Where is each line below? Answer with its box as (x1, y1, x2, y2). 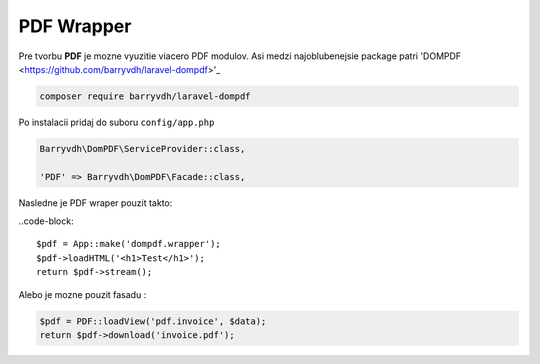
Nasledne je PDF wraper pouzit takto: (18, 196, 173, 209)
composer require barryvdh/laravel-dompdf (39, 90, 251, 102)
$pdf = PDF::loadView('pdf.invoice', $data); (39, 315, 267, 327)
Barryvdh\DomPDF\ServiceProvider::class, (39, 143, 246, 154)
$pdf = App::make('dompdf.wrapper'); (36, 238, 222, 250)
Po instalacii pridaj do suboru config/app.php (18, 116, 215, 128)
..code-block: (18, 215, 74, 227)
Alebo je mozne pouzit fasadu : (18, 288, 147, 300)
